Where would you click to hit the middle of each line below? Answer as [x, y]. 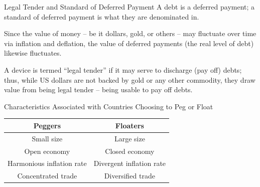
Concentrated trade [47, 176]
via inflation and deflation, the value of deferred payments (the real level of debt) [129, 43]
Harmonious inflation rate [47, 163]
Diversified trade [129, 176]
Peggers [47, 125]
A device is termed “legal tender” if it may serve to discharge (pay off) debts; [123, 69]
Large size [129, 138]
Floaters [129, 125]
